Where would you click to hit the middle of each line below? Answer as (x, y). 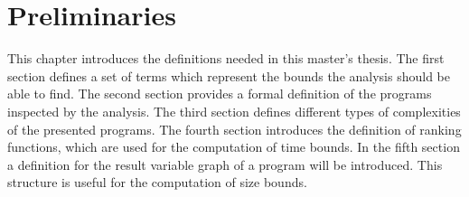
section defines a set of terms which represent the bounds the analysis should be (229, 75)
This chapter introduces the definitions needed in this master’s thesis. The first (226, 58)
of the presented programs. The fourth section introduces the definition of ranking (234, 129)
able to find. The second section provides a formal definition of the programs (220, 94)
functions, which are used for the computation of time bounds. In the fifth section (234, 147)
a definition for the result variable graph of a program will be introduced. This (225, 164)
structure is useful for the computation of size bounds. (157, 182)
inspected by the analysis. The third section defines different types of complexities (234, 111)
